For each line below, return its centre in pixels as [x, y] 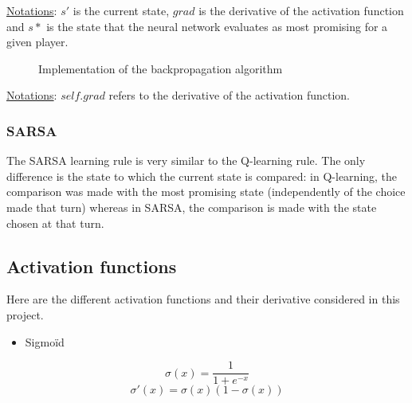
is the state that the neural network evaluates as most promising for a [217, 26]
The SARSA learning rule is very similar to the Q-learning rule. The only [186, 160]
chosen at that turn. [55, 223]
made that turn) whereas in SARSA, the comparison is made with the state [192, 207]
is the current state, [121, 10]
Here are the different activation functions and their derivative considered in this [203, 299]
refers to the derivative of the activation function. [229, 95]
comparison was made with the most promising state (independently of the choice [206, 192]
